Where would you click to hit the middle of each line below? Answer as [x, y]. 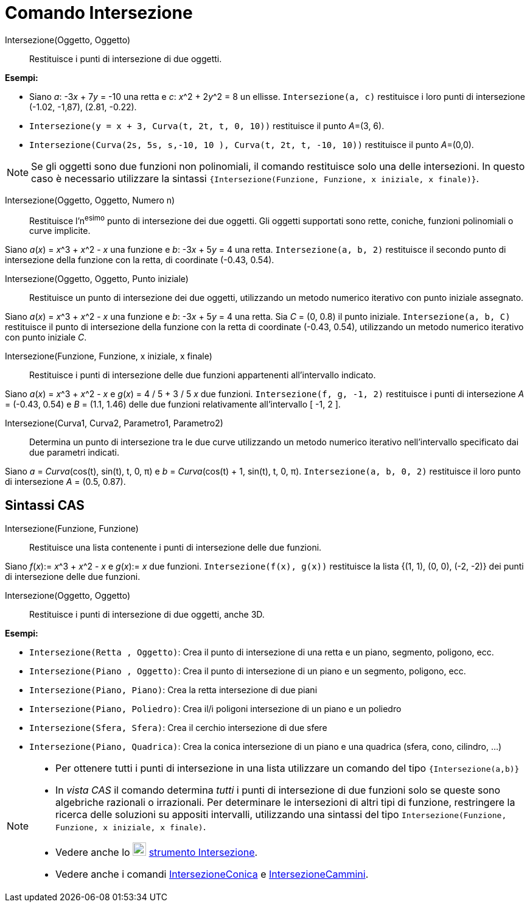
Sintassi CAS [45, 505]
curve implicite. [60, 231]
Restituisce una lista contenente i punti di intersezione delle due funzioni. [176, 548]
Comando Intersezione [99, 13]
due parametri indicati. [75, 453]
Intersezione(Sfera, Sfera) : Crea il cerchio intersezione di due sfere [178, 728]
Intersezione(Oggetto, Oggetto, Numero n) [90, 200]
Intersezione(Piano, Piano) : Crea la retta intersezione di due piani [173, 690]
